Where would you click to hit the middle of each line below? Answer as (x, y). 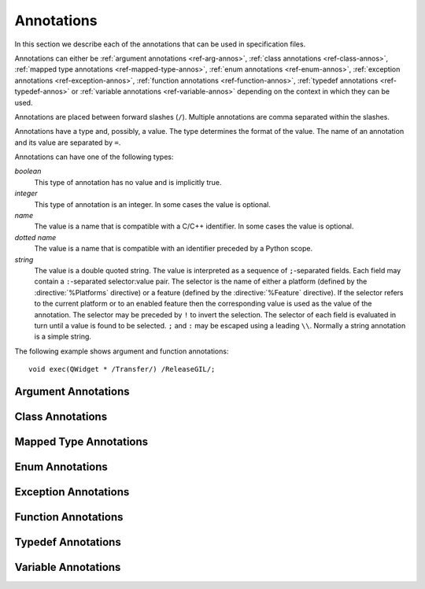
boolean (28, 171)
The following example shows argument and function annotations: (122, 351)
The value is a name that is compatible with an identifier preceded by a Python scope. (174, 249)
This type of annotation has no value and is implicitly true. (128, 182)
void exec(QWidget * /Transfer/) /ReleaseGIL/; (122, 369)
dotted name (35, 237)
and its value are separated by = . (68, 143)
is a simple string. (63, 337)
